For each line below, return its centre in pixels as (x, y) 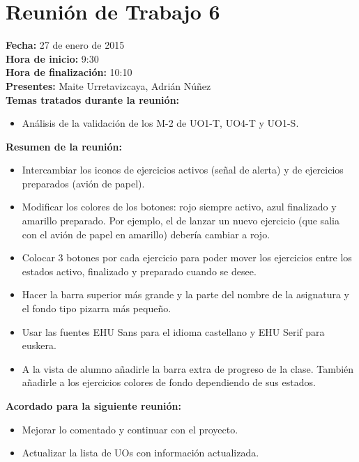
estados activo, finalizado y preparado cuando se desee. (139, 271)
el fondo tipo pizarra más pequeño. (97, 308)
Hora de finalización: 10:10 (69, 72)
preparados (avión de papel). (83, 183)
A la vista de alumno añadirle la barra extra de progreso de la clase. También (188, 368)
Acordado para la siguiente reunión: (93, 406)
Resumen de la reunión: (64, 146)
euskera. (39, 345)
